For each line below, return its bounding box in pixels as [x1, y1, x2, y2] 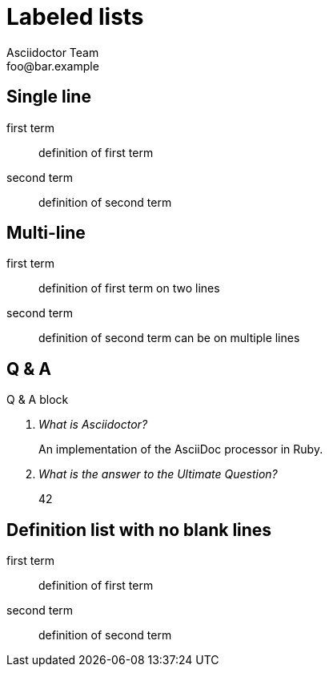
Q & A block [6, 393, 69, 407]
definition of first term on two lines [38, 281, 220, 296]
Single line [6, 87, 91, 107]
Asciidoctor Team [6, 45, 99, 59]
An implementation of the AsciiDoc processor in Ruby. [38, 442, 323, 457]
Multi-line [6, 223, 86, 244]
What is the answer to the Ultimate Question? [38, 467, 278, 482]
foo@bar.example [6, 58, 99, 73]
